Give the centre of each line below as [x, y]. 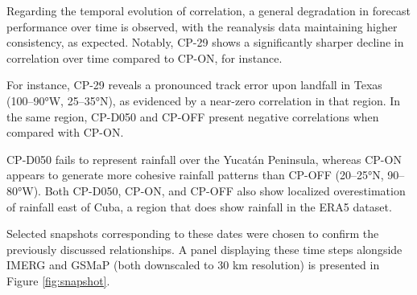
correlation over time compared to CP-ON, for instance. [145, 57]
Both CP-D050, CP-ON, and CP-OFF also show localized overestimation [225, 190]
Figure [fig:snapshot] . [58, 280]
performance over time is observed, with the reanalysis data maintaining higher [202, 26]
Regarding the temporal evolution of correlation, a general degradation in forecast [208, 10]
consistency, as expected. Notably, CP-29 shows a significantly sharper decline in [205, 42]
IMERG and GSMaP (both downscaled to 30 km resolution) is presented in [193, 265]
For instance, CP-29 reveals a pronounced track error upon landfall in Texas [194, 85]
